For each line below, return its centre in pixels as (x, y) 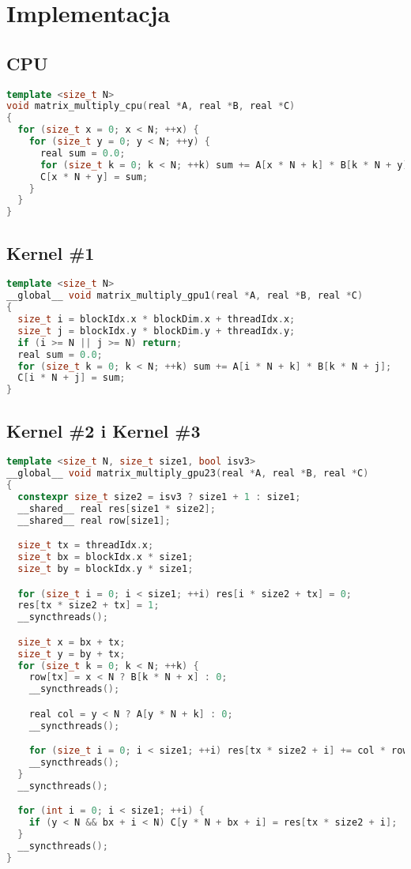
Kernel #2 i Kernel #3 (104, 430)
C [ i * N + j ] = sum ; (72, 378)
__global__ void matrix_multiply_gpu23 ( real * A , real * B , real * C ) (188, 474)
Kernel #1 (51, 252)
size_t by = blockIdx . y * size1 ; (106, 569)
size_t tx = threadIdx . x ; (86, 545)
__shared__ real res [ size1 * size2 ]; (117, 508)
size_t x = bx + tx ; (72, 642)
